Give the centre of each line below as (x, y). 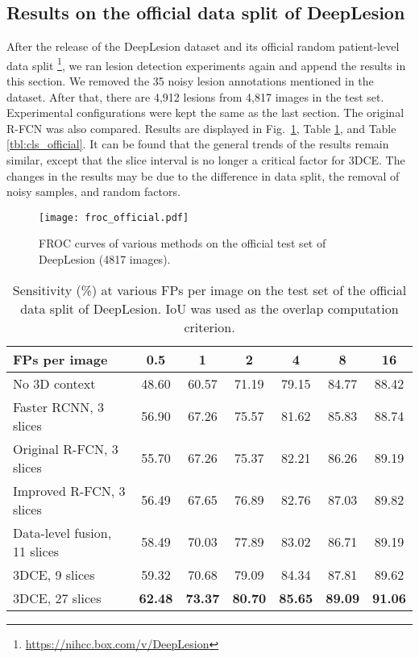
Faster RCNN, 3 (59, 406)
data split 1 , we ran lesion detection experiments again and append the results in (206, 64)
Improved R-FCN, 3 (69, 490)
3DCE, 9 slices (54, 574)
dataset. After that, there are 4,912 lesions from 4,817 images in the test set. (195, 96)
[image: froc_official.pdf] (114, 217)
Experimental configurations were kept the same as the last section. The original (205, 112)
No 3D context (54, 383)
